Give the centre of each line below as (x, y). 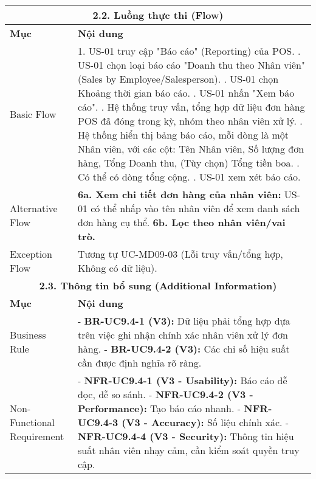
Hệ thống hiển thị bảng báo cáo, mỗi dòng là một (183, 135)
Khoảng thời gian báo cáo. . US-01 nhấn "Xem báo (186, 93)
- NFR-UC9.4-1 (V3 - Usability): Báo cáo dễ (182, 380)
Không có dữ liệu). (117, 268)
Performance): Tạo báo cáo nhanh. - (159, 408)
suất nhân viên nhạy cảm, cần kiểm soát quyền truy (188, 450)
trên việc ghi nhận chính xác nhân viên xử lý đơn (183, 335)
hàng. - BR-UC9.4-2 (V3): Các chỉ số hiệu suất (184, 349)
